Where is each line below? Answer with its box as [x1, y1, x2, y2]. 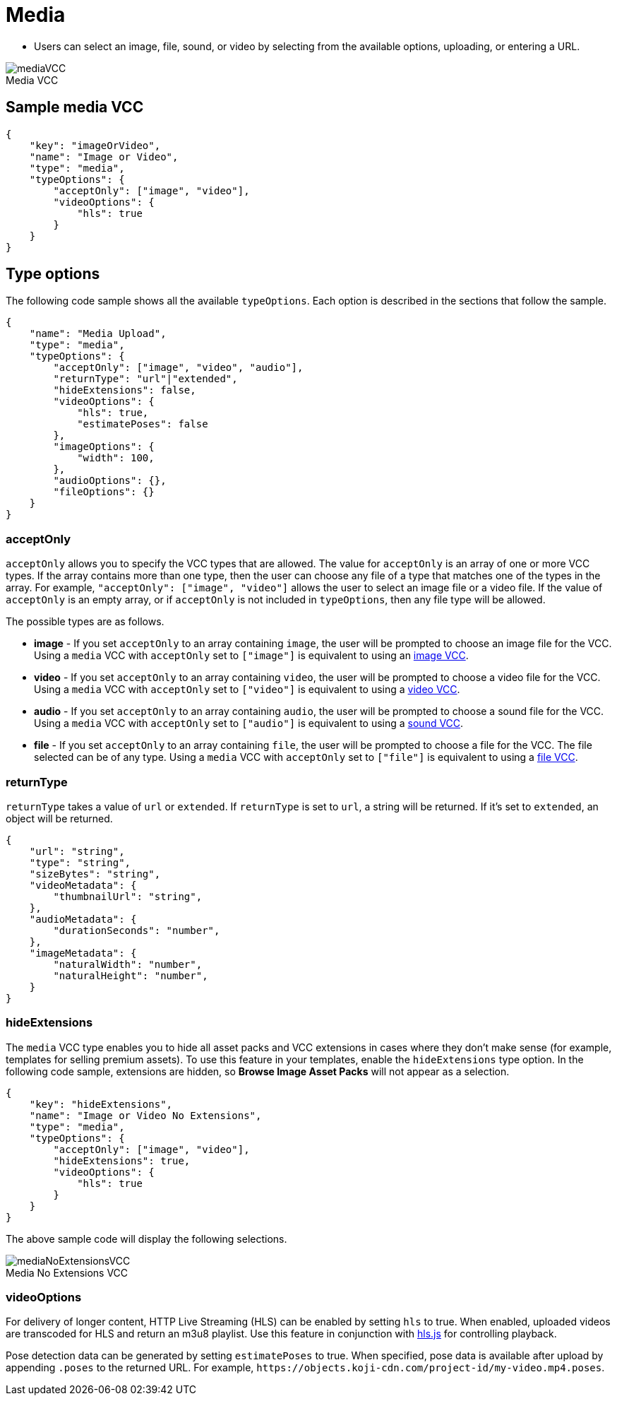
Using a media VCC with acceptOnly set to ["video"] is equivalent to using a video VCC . [34, 683, 460, 696]
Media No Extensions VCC [6, 1266, 128, 1279]
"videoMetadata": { [29, 879, 137, 891]
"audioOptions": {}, [53, 475, 167, 487]
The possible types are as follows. [6, 615, 164, 628]
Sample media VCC [6, 98, 144, 117]
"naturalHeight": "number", [53, 969, 208, 981]
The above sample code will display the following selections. [6, 1232, 287, 1245]
